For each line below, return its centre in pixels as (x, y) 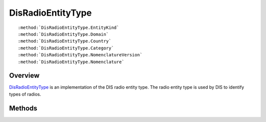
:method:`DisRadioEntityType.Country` (65, 41)
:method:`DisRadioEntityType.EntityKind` (68, 27)
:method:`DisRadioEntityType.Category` (66, 48)
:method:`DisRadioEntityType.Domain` (64, 34)
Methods (23, 108)
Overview (24, 76)
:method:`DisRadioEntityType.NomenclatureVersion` (80, 55)
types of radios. (25, 94)
